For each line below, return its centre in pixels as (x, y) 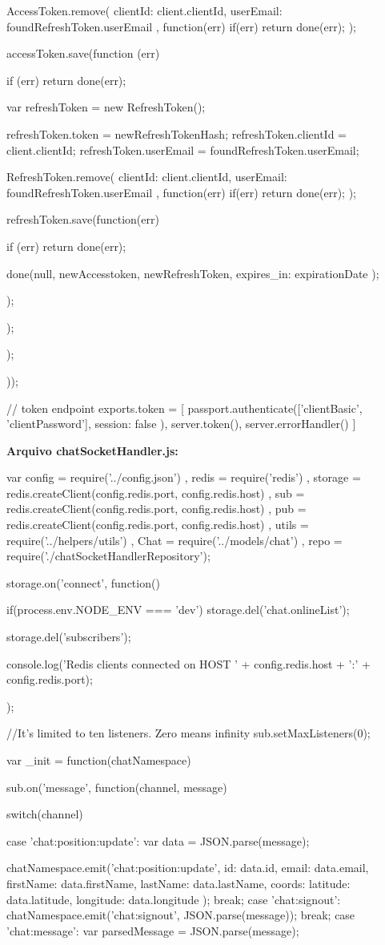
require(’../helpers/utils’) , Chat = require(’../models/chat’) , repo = (174, 540)
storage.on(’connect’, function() (83, 582)
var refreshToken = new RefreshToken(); (106, 107)
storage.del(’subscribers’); (69, 637)
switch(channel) (45, 814)
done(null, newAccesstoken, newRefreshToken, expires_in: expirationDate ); (193, 273)
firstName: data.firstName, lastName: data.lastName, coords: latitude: (178, 883)
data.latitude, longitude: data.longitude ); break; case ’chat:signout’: (174, 899)
